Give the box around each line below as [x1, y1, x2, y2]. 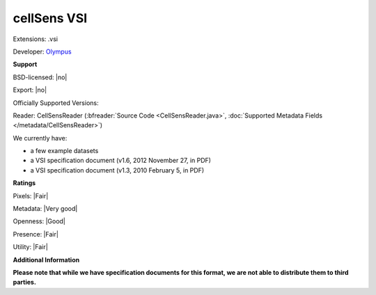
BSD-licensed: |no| [13, 73, 68, 81]
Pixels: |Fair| [13, 191, 49, 200]
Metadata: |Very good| [13, 205, 78, 213]
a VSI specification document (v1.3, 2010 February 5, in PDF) [30, 166, 205, 174]
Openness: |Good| [13, 217, 66, 225]
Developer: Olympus [13, 47, 72, 56]
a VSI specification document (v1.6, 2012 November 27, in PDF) [30, 157, 212, 165]
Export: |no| [13, 86, 47, 94]
